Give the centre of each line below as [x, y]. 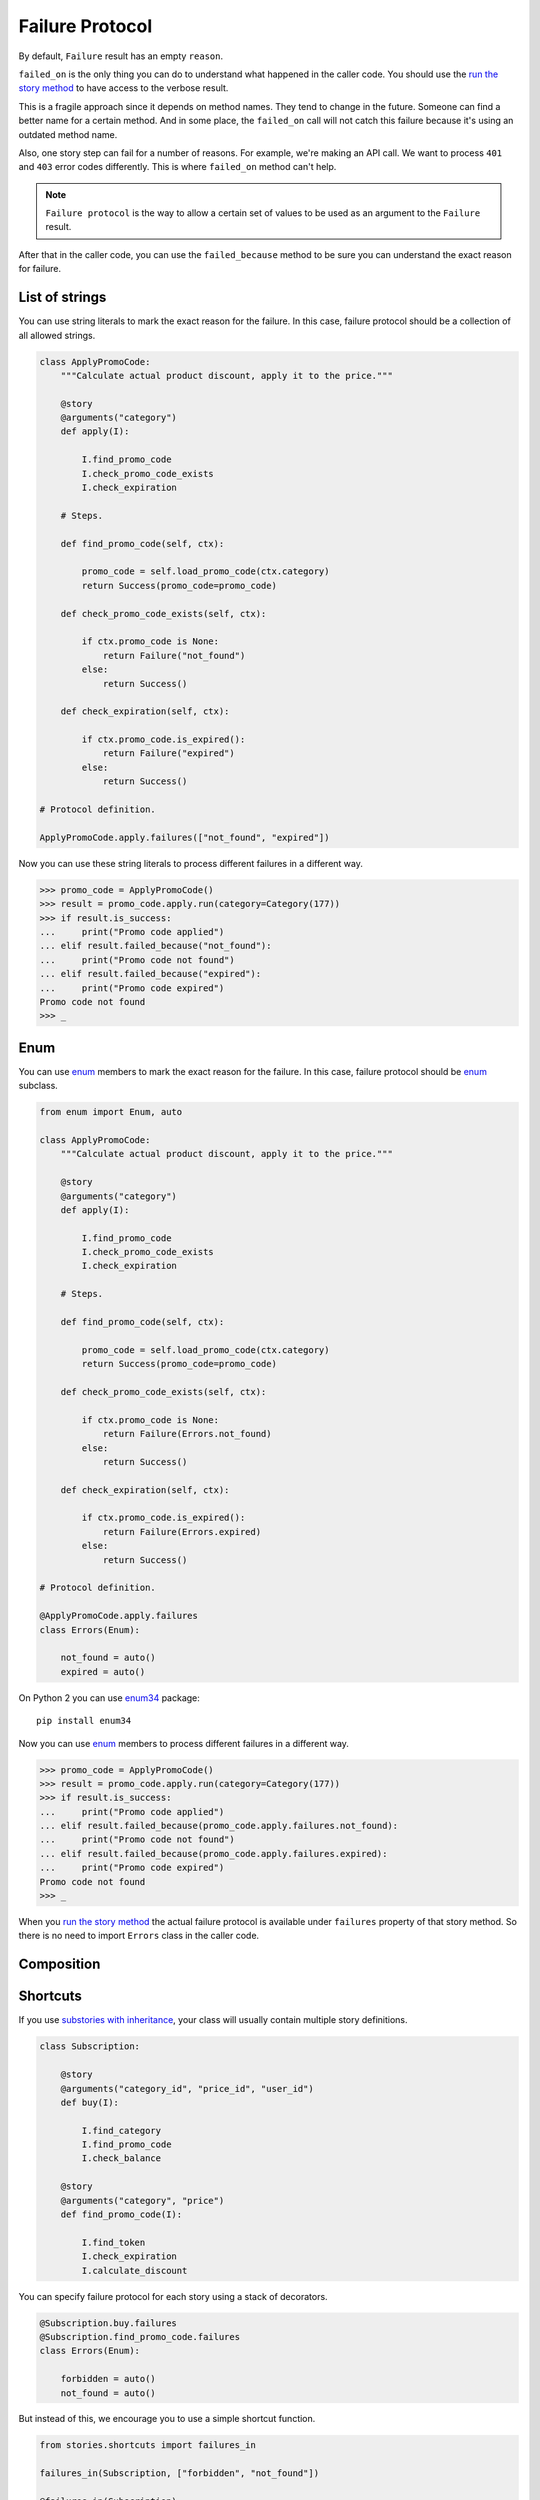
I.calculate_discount [134, 2270]
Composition [59, 1964]
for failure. [40, 269]
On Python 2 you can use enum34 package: [109, 1697]
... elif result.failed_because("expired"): [150, 974]
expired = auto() [103, 1671]
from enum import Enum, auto [111, 1112]
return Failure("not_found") [174, 655]
